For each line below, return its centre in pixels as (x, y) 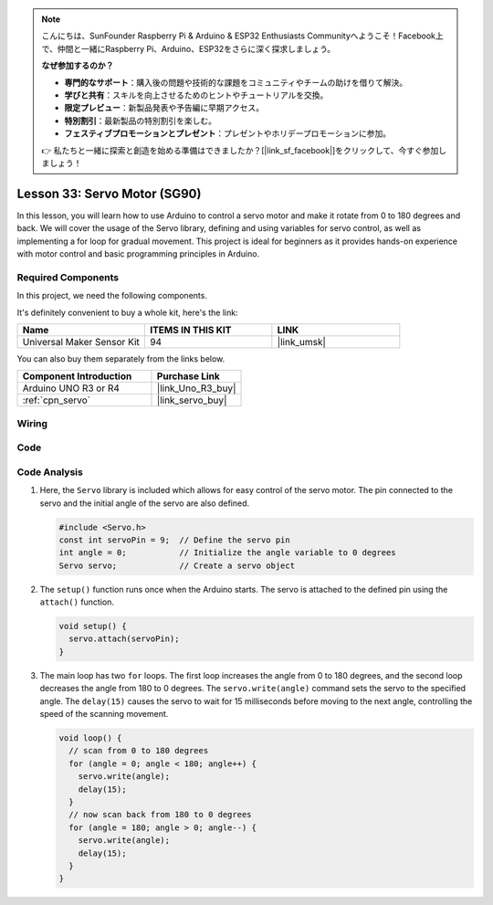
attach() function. (77, 602)
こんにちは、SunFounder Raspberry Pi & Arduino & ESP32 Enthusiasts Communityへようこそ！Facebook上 (243, 36)
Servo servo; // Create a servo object (177, 565)
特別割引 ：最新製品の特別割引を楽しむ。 (140, 121)
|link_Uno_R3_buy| (196, 388)
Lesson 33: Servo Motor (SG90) (109, 193)
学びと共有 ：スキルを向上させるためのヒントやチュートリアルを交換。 (196, 95)
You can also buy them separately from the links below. (121, 358)
